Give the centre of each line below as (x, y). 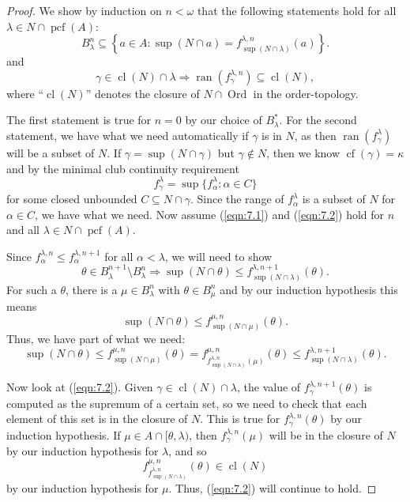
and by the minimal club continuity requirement (123, 168)
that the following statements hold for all (297, 10)
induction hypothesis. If (64, 434)
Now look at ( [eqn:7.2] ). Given (80, 387)
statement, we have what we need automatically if (128, 135)
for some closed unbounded (72, 199)
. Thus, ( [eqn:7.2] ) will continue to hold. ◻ (273, 487)
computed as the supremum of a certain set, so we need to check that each (187, 403)
